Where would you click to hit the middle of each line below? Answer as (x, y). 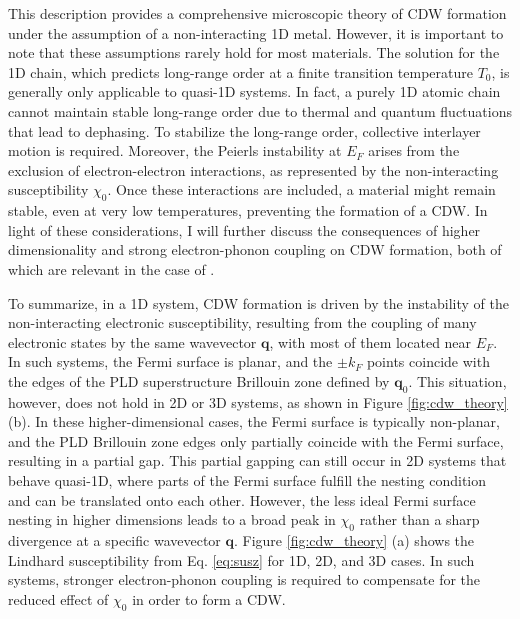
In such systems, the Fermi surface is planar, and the (170, 361)
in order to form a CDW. (209, 598)
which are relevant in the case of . (111, 268)
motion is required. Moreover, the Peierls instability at (175, 150)
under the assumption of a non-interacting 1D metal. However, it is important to (256, 32)
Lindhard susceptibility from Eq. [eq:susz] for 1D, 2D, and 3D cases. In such (241, 559)
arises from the (414, 150)
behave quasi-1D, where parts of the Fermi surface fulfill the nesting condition (247, 480)
